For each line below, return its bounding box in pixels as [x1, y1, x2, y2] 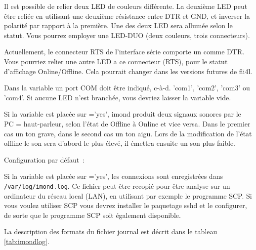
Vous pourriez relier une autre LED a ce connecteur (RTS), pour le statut [4, 56, 228, 66]
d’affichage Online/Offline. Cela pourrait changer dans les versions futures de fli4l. [4, 66, 253, 76]
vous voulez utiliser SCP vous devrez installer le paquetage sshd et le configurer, [4, 200, 247, 210]
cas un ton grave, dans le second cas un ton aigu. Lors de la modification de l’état [4, 128, 252, 138]
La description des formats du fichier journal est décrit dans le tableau [4, 226, 217, 237]
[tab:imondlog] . [4, 236, 49, 246]
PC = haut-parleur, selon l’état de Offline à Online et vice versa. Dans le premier [4, 118, 251, 128]
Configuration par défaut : [4, 154, 85, 165]
